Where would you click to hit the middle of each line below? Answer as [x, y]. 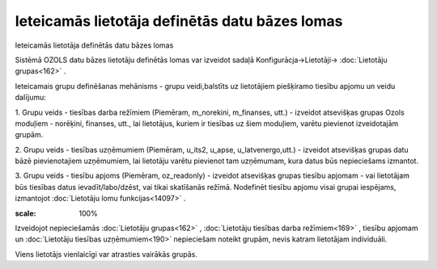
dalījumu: [30, 98]
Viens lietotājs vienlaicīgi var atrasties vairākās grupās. [106, 254]
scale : [25, 213]
